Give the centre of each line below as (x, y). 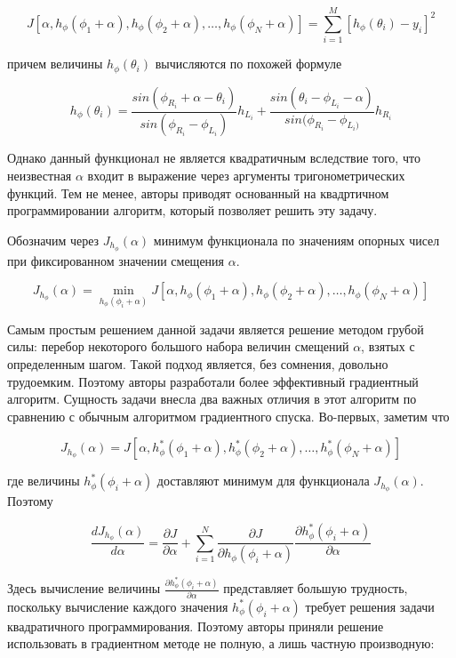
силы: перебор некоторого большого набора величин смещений (178, 346)
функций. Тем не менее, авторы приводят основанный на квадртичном (198, 193)
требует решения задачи (370, 606)
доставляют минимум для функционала (263, 481)
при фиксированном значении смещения (116, 260)
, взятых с (388, 346)
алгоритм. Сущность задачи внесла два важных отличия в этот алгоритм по (212, 399)
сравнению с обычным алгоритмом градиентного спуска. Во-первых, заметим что (228, 416)
